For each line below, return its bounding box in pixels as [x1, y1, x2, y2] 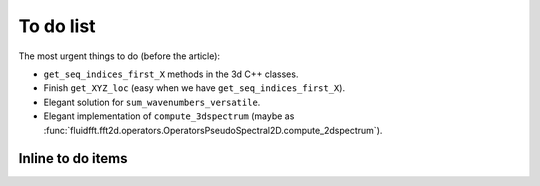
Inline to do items [18, 150, 128, 167]
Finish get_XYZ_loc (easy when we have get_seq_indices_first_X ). [43, 82, 345, 94]
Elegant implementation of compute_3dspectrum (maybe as [43, 110, 295, 122]
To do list [18, 15, 96, 37]
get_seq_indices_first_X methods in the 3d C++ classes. [43, 68, 299, 80]
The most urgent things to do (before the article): [18, 50, 220, 62]
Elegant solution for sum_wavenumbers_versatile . [43, 96, 261, 108]
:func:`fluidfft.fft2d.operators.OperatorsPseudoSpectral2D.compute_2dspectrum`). [43, 124, 383, 136]
